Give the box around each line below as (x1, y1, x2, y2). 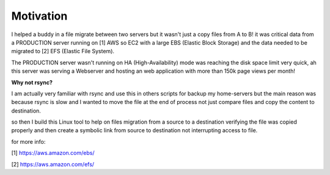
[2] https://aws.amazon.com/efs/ (11, 160, 95, 168)
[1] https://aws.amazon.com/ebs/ (11, 149, 95, 157)
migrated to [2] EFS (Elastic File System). (11, 48, 115, 55)
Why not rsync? (11, 78, 53, 86)
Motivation (11, 9, 68, 23)
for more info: (11, 138, 46, 145)
